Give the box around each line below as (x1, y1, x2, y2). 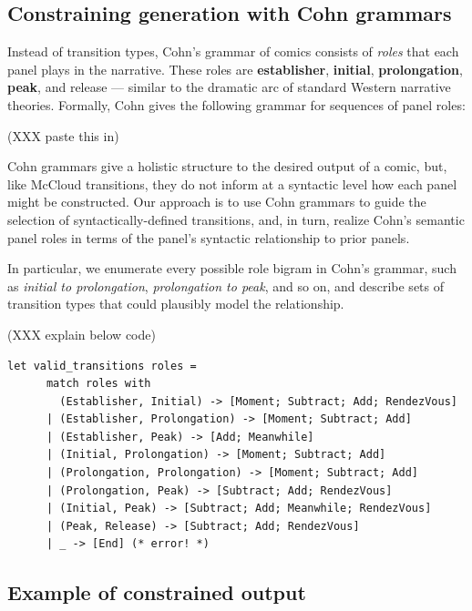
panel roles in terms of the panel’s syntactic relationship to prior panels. (7, 228, 410, 247)
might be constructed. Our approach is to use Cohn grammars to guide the (7, 192, 426, 211)
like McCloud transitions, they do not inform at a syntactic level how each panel (7, 174, 457, 193)
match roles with (46, 377, 151, 391)
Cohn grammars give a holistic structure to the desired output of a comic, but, (7, 157, 447, 176)
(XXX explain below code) (7, 324, 156, 343)
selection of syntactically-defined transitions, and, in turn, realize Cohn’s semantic (7, 209, 465, 229)
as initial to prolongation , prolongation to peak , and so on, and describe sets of (7, 276, 445, 295)
